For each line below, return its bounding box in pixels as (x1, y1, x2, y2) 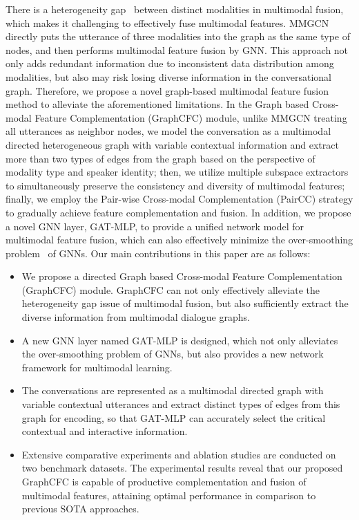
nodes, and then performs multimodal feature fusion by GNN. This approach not (6, 42, 349, 57)
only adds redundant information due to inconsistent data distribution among (6, 56, 334, 71)
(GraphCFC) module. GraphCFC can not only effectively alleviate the (21, 282, 320, 297)
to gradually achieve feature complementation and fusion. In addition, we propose (6, 205, 351, 219)
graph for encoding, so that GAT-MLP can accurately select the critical (21, 410, 326, 425)
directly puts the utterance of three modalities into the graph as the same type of (6, 29, 351, 44)
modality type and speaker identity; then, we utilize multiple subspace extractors (6, 165, 349, 179)
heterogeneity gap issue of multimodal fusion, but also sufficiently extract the (21, 296, 349, 310)
